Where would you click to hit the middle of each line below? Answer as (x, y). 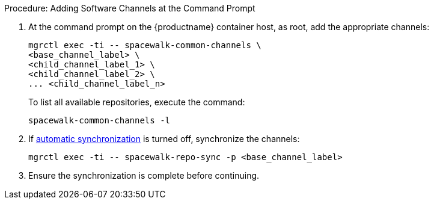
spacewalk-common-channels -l (99, 120)
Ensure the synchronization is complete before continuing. (144, 175)
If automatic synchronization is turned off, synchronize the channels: (164, 139)
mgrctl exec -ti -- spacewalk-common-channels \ (145, 45)
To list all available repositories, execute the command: (137, 102)
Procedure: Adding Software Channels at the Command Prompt (130, 8)
